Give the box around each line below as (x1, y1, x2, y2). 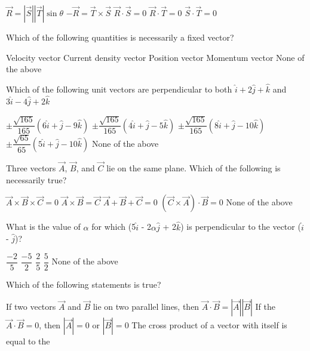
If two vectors (6, 300, 56, 313)
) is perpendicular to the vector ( (180, 220, 301, 233)
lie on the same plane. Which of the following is (106, 162, 281, 174)
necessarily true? (6, 173, 67, 186)
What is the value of (6, 220, 81, 233)
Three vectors (6, 162, 56, 174)
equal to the (6, 335, 50, 347)
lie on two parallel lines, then (93, 300, 199, 313)
